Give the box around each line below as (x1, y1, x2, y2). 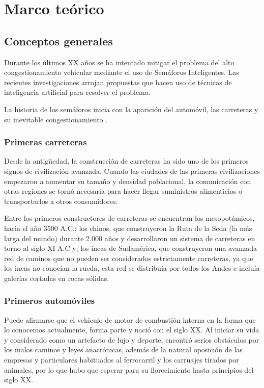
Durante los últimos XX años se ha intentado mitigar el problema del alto (4, 57, 234, 67)
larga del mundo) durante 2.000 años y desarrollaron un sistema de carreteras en (4, 232, 255, 243)
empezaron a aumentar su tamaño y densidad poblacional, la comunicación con (4, 175, 251, 186)
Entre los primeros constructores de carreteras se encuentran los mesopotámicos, (4, 213, 255, 223)
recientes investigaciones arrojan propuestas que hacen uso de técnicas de (4, 76, 232, 87)
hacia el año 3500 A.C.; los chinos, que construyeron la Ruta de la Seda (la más (4, 222, 252, 233)
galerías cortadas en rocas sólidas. (4, 272, 109, 283)
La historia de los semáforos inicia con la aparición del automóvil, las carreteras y (4, 104, 258, 114)
